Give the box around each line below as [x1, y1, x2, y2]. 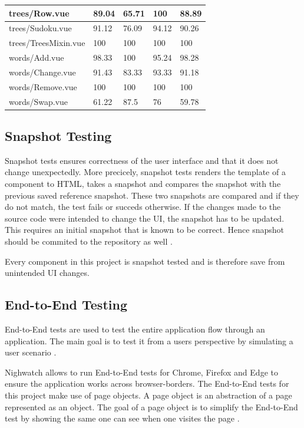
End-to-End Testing [5, 295, 127, 314]
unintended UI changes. [5, 266, 90, 279]
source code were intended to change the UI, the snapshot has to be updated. [5, 212, 285, 224]
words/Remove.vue [9, 80, 77, 93]
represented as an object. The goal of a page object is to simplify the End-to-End [5, 400, 298, 413]
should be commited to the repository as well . [5, 235, 173, 248]
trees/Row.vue [9, 6, 70, 19]
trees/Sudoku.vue [9, 22, 72, 34]
